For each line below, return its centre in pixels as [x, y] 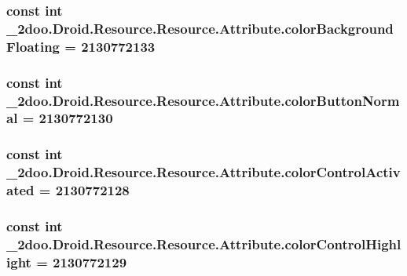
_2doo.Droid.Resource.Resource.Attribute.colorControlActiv [203, 172]
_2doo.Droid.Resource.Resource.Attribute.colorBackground [200, 28]
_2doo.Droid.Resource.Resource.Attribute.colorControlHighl [204, 243]
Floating [33, 46]
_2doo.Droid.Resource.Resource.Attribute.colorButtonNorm [203, 100]
